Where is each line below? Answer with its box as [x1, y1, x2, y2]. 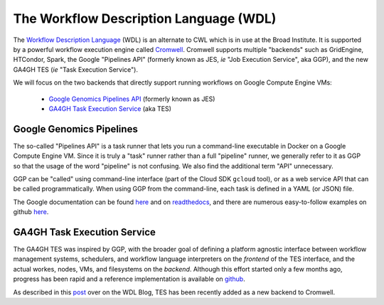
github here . [13, 208, 49, 216]
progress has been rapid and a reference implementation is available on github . [13, 274, 245, 284]
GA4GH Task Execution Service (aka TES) [48, 104, 172, 113]
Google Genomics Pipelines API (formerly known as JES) [48, 95, 215, 103]
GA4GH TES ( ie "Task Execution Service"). [13, 65, 139, 74]
